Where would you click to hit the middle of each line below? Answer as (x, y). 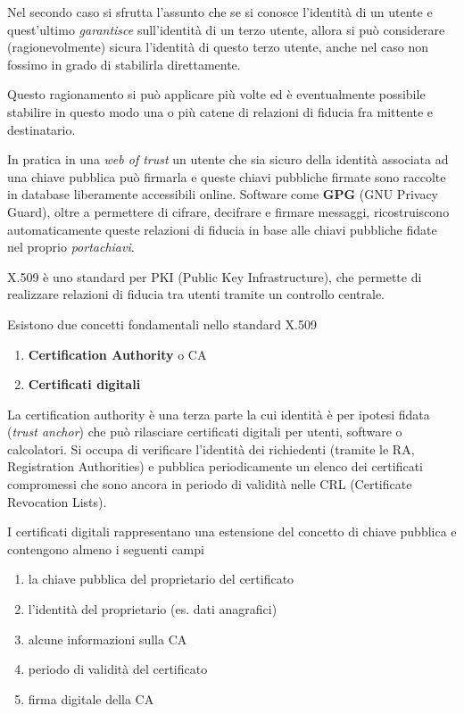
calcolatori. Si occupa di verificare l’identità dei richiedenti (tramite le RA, (211, 448)
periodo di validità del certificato (118, 669)
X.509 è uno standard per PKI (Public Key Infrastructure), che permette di (215, 276)
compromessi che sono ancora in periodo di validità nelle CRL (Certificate (210, 484)
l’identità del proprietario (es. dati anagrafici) (153, 609)
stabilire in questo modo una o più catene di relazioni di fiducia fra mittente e (220, 111)
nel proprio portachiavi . (71, 247)
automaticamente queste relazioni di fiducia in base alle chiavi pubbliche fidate (222, 229)
